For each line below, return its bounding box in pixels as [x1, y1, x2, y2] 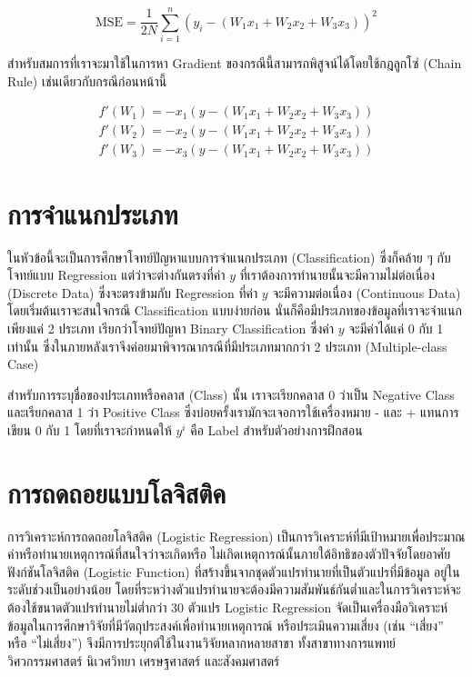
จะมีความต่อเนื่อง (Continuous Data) [272, 283, 461, 302]
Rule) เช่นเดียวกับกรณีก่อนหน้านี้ [7, 71, 167, 90]
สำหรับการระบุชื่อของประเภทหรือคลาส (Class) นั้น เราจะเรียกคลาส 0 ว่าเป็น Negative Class [7, 384, 455, 403]
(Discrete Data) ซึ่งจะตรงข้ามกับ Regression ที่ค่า [7, 283, 258, 302]
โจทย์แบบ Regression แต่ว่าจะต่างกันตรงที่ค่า [7, 265, 226, 284]
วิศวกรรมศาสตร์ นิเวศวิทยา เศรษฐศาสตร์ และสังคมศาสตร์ [7, 651, 280, 670]
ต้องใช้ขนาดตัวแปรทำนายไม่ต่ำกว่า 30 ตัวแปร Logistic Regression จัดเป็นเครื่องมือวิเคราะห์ [7, 597, 448, 616]
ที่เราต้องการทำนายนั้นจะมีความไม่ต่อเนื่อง [239, 265, 436, 284]
